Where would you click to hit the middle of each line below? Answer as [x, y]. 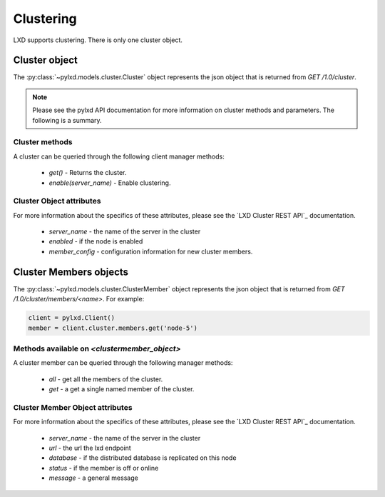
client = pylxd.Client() [72, 318]
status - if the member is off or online [104, 468]
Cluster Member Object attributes [73, 407]
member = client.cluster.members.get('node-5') [113, 328]
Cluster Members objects [71, 272]
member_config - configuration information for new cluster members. [151, 251]
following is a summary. [67, 120]
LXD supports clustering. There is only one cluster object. [98, 40]
